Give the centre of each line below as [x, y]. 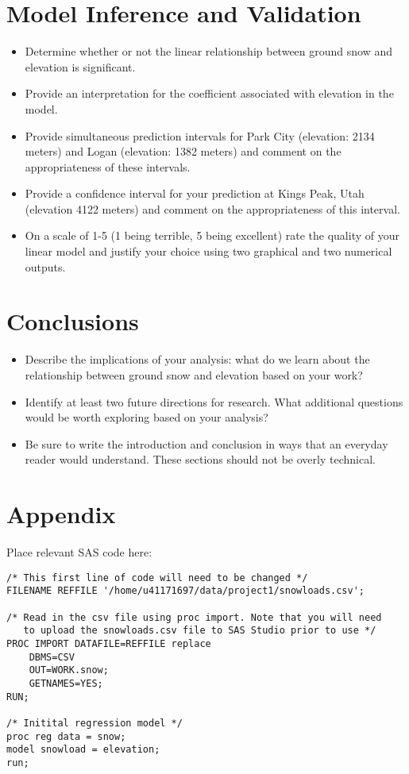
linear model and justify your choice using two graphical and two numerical [208, 251]
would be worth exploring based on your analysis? [147, 417]
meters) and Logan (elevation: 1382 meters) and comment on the [183, 151]
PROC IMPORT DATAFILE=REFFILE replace [109, 643]
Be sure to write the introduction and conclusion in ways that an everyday [206, 443]
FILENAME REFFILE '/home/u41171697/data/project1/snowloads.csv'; [186, 591]
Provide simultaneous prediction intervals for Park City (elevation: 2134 [200, 135]
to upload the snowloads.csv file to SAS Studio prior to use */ [200, 631]
